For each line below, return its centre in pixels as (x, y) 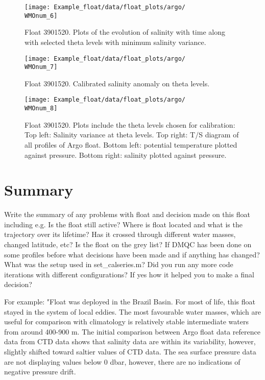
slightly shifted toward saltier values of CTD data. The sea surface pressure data (130, 351)
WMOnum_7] (41, 67)
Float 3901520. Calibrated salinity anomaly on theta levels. (117, 83)
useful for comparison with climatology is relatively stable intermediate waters (126, 322)
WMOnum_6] (41, 16)
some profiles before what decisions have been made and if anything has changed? (132, 254)
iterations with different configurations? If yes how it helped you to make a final (129, 274)
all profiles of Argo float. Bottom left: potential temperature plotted (131, 144)
